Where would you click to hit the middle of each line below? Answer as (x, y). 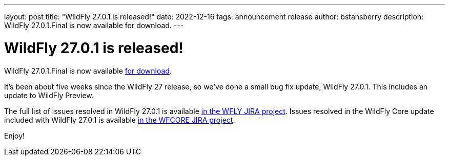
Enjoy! (15, 135)
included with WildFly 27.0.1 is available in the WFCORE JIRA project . (120, 120)
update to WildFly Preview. (49, 95)
